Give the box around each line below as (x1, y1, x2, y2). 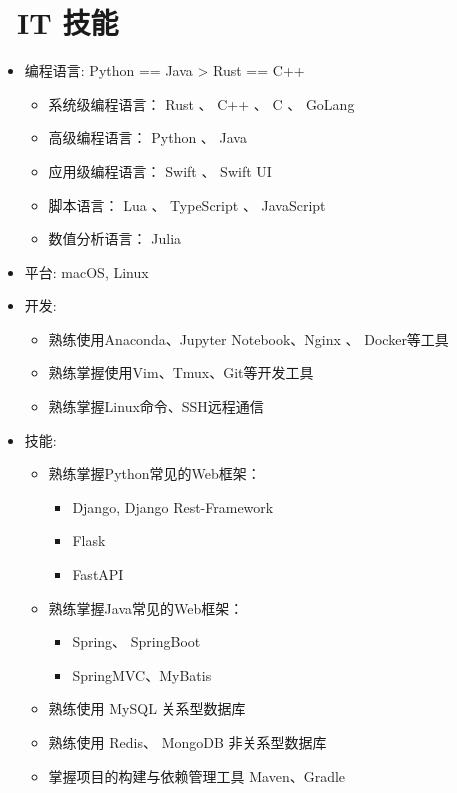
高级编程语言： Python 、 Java (48, 127, 247, 148)
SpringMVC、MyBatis (72, 664, 212, 685)
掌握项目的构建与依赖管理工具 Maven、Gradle (48, 765, 346, 786)
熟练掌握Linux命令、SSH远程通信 (48, 396, 264, 417)
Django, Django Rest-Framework (72, 496, 274, 517)
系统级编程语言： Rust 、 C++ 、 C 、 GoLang (48, 93, 355, 114)
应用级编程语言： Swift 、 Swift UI (48, 160, 272, 181)
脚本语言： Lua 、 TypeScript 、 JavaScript (48, 194, 326, 215)
